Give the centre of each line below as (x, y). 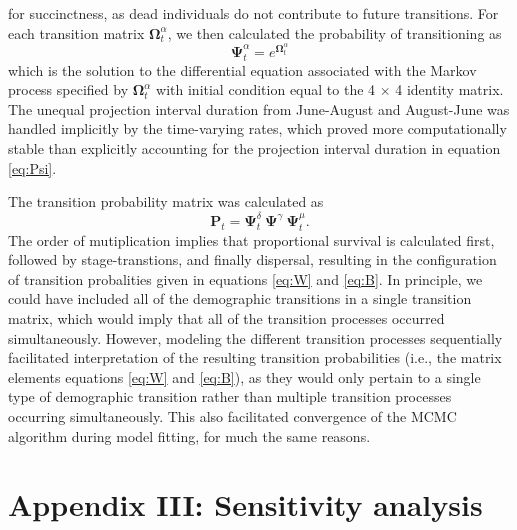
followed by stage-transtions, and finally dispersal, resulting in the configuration (252, 259)
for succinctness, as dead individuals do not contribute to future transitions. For (253, 13)
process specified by (68, 89)
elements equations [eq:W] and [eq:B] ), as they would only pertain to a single (244, 376)
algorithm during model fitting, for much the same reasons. (189, 435)
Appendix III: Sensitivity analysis (245, 504)
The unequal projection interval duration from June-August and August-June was (259, 108)
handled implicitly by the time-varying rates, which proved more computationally (257, 128)
